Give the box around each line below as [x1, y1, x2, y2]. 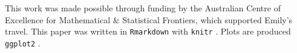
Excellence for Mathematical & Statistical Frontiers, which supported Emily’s [5, 13, 293, 26]
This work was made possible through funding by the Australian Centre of [5, 2, 281, 14]
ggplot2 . [5, 36, 41, 49]
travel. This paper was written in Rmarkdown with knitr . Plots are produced [5, 25, 291, 38]
